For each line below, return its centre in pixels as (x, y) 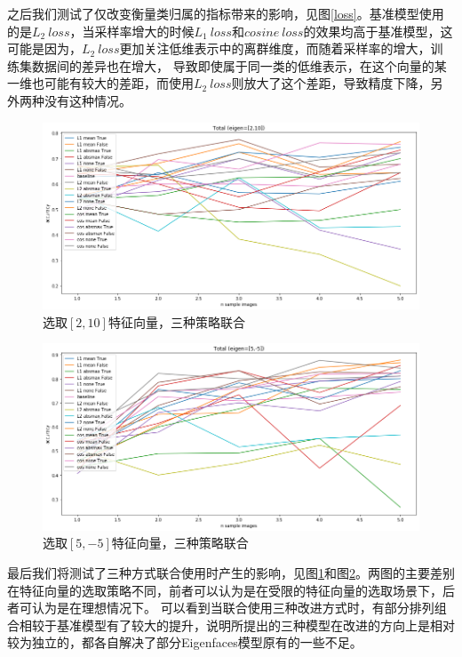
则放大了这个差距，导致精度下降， (331, 83)
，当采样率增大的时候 (132, 31)
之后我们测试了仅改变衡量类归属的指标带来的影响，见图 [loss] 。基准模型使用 (226, 13)
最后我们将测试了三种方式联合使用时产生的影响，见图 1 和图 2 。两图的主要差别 (231, 573)
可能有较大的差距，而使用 (119, 83)
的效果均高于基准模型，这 (378, 31)
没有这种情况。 (88, 100)
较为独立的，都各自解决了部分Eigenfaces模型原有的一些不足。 (185, 642)
